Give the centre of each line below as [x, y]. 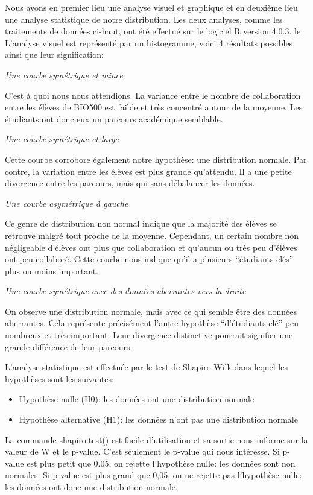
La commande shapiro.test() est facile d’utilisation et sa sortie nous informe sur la [156, 439]
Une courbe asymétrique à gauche [67, 203]
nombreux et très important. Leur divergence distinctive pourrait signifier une [149, 335]
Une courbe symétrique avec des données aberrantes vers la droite [125, 291]
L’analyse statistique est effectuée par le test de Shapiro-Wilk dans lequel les [146, 367]
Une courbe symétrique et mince [64, 74]
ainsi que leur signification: [54, 55]
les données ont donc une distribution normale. [91, 487]
